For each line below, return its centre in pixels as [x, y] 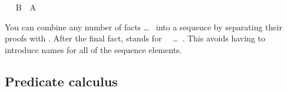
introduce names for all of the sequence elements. [93, 49]
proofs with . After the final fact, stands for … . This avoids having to [135, 38]
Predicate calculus [61, 81]
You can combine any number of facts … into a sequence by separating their [143, 27]
